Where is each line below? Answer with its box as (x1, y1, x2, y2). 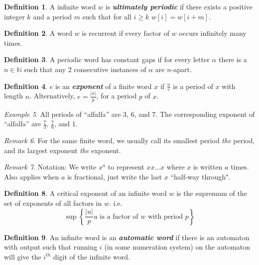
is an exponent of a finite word (55, 81, 152, 91)
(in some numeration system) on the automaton (104, 242, 251, 252)
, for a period (96, 90, 137, 101)
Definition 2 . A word (4, 28, 72, 38)
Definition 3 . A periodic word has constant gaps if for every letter (4, 54, 210, 65)
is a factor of (100, 213, 138, 220)
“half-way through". (170, 171, 231, 181)
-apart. (171, 64, 192, 74)
